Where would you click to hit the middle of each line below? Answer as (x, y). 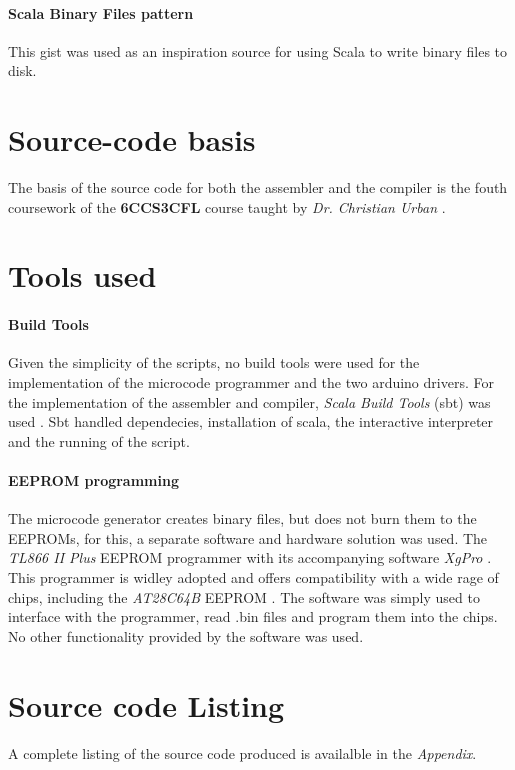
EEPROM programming (93, 480)
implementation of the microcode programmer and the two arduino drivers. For (251, 382)
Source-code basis (132, 139)
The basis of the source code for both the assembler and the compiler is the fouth (258, 187)
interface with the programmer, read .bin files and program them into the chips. (253, 616)
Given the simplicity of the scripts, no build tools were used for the (214, 362)
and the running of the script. (99, 440)
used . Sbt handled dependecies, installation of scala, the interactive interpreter (251, 421)
